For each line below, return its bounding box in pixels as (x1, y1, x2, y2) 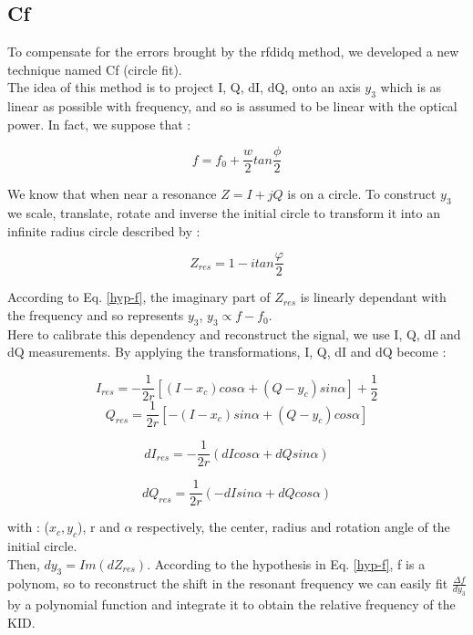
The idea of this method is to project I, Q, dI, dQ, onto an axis (7, 78, 361, 97)
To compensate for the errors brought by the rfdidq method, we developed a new (7, 42, 459, 61)
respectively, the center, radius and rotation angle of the (137, 517, 450, 536)
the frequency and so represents (7, 306, 184, 325)
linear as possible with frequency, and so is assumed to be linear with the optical (7, 97, 458, 116)
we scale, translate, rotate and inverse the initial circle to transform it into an (7, 203, 440, 223)
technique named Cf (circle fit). (7, 59, 182, 78)
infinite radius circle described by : (7, 221, 201, 240)
